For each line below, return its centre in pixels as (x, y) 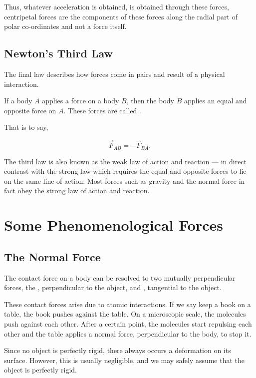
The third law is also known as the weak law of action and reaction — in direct (126, 161)
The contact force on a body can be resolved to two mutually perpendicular (120, 277)
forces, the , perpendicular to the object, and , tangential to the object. (113, 287)
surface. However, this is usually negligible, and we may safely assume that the (125, 360)
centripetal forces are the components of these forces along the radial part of (121, 16)
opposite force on (30, 110)
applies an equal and (215, 101)
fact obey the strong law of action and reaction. (77, 190)
